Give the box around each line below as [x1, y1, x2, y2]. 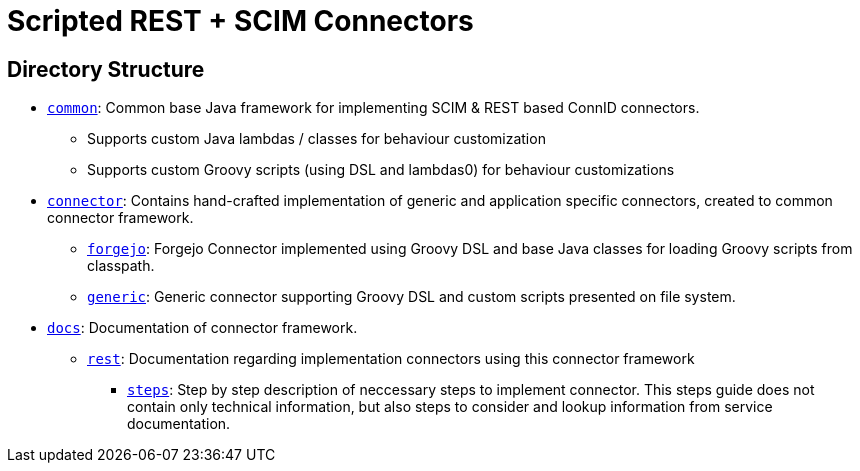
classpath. [87, 257, 155, 275]
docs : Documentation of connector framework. [47, 319, 358, 337]
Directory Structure [7, 56, 205, 82]
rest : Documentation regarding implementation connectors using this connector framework [87, 350, 695, 368]
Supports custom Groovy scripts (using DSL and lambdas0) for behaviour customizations [87, 161, 675, 179]
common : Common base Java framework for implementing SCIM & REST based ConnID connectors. [47, 99, 700, 117]
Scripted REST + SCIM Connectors [7, 4, 474, 38]
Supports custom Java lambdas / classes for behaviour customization [87, 130, 546, 148]
